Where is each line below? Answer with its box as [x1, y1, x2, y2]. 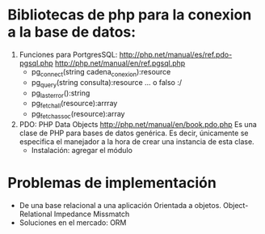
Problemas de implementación [7, 174, 217, 192]
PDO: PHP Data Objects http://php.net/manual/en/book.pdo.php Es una [19, 119, 258, 129]
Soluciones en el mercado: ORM [19, 217, 127, 228]
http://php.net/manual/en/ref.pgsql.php [54, 58, 186, 68]
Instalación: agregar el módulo [31, 145, 132, 155]
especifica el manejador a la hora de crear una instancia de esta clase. [19, 136, 255, 147]
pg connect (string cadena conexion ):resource [31, 66, 171, 79]
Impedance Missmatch [53, 209, 130, 219]
